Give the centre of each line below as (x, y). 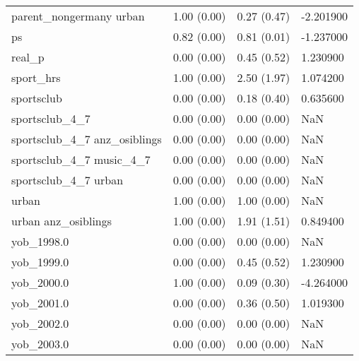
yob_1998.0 (40, 241)
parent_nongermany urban (78, 16)
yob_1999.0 (40, 262)
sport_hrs (36, 77)
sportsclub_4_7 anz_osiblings (87, 139)
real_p (28, 57)
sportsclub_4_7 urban (67, 180)
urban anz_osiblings (62, 221)
